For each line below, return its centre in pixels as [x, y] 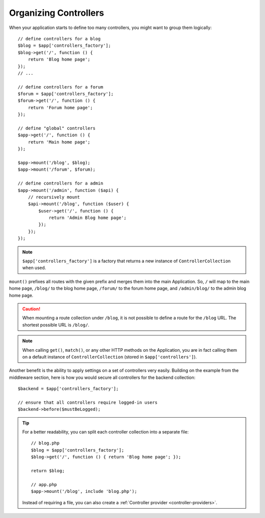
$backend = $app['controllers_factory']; [68, 389]
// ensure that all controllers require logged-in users [88, 402]
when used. [34, 268]
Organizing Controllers [57, 13]
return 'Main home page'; [59, 142]
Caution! [31, 309]
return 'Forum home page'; [60, 107]
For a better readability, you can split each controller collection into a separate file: [106, 432]
